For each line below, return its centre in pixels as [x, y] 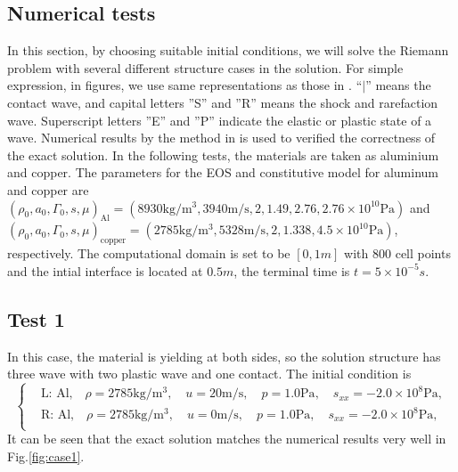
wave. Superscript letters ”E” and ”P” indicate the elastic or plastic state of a [220, 120]
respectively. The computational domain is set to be [149, 253]
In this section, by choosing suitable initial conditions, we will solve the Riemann [228, 50]
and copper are [48, 189]
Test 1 [36, 318]
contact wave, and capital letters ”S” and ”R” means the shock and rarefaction [223, 102]
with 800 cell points [397, 253]
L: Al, [57, 394]
